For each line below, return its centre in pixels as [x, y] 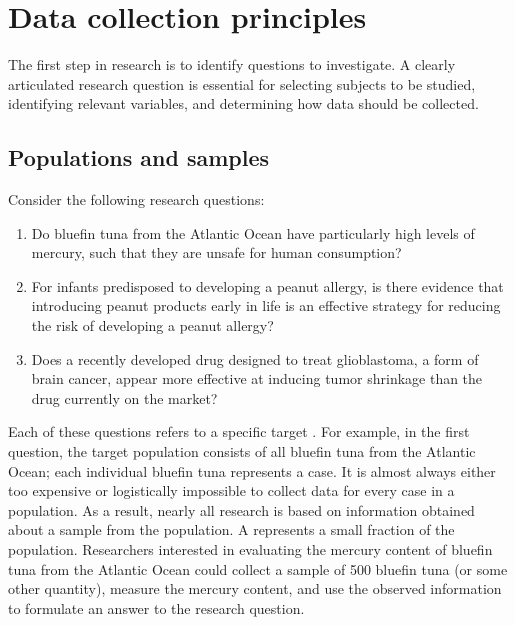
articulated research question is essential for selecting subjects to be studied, [242, 83]
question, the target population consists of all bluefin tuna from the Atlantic [242, 451]
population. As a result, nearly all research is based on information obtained [241, 509]
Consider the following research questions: [136, 199]
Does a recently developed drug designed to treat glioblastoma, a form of [255, 358]
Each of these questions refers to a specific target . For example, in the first [239, 431]
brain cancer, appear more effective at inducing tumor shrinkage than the [257, 378]
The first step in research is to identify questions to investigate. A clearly [232, 64]
